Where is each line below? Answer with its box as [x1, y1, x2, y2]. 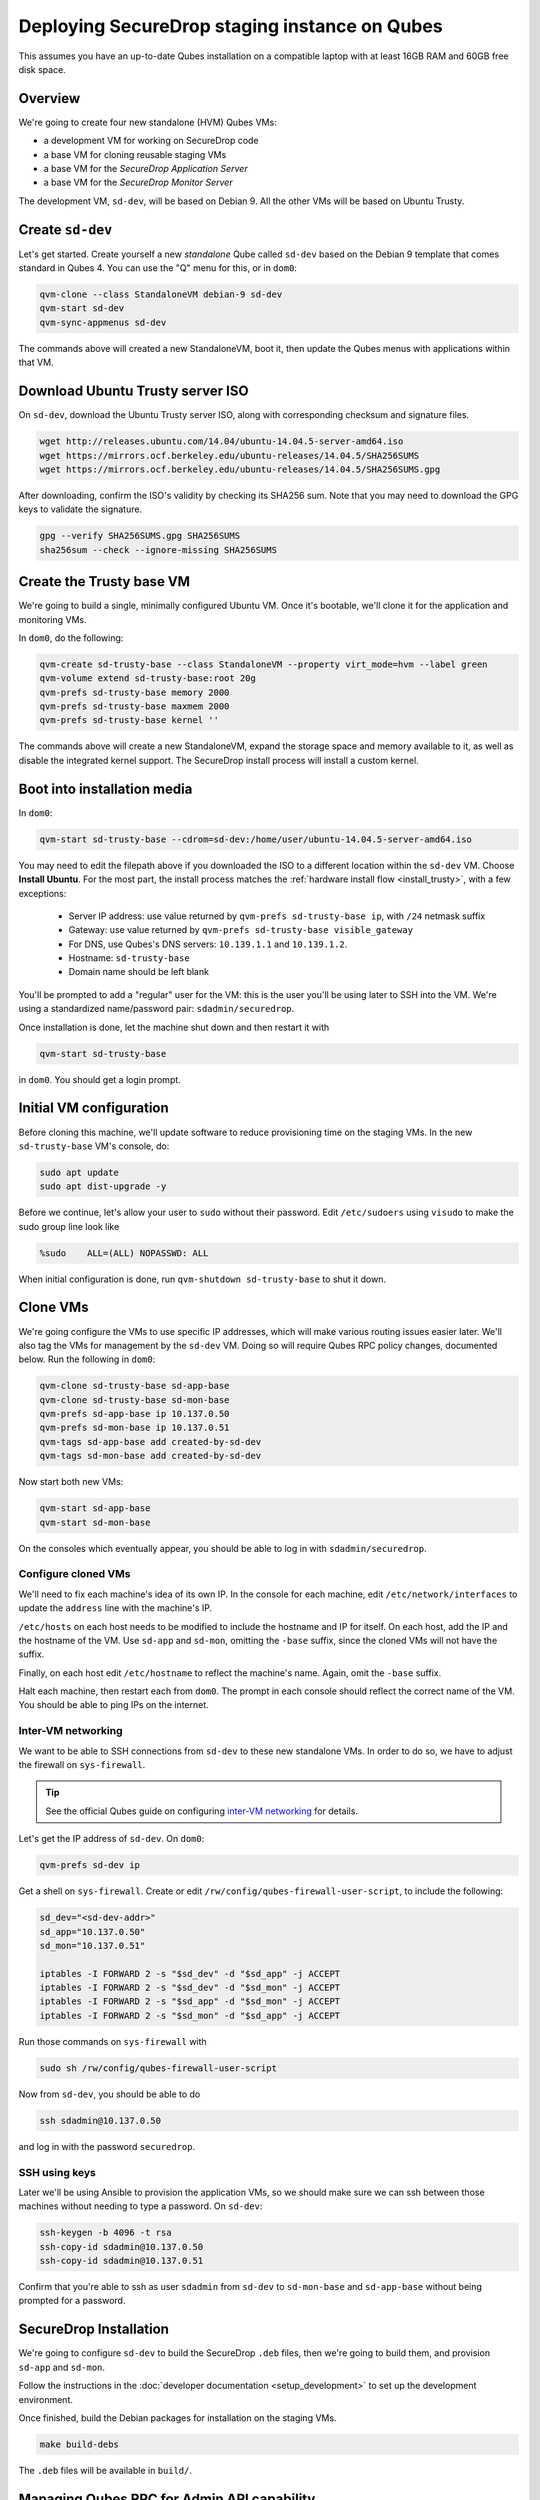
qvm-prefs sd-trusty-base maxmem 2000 [39, 701, 230, 712]
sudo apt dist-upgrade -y [39, 1181, 167, 1192]
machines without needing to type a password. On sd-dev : [18, 2200, 263, 2212]
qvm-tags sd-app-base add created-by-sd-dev [39, 1436, 262, 1447]
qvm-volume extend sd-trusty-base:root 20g [39, 673, 257, 684]
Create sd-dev [18, 221, 113, 238]
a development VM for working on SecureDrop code [43, 135, 259, 147]
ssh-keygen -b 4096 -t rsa [39, 2227, 172, 2239]
